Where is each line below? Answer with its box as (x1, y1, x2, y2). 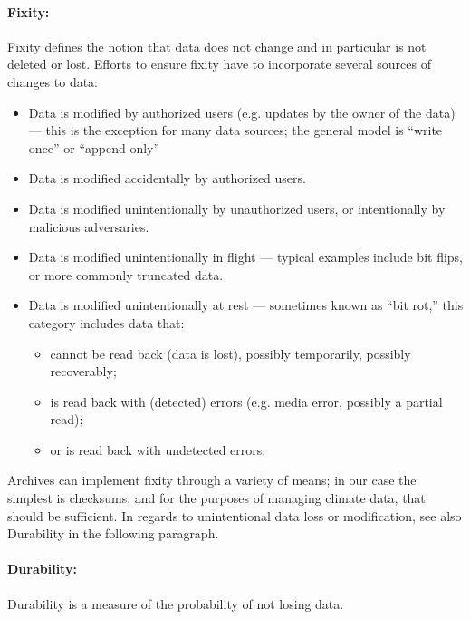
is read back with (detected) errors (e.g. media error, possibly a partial (50, 392, 443, 411)
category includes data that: (28, 313, 185, 332)
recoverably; (50, 362, 117, 381)
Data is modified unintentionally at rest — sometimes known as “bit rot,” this (28, 295, 464, 314)
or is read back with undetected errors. (50, 440, 266, 459)
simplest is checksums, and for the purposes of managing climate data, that (7, 488, 426, 508)
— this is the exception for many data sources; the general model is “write (28, 121, 443, 140)
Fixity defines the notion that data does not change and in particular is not (7, 36, 427, 55)
